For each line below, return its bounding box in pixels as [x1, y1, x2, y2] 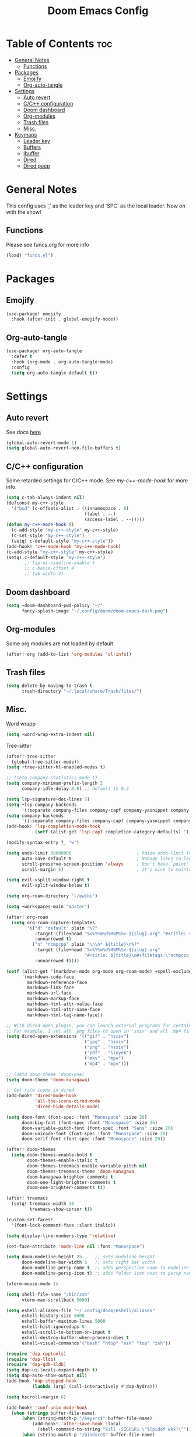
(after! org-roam [6, 914, 48, 920]
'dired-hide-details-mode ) [34, 1104, 100, 1110]
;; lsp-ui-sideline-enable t [24, 560, 95, 566]
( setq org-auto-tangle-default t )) [11, 370, 98, 376]
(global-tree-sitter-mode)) [11, 759, 80, 765]
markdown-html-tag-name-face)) [27, 1012, 103, 1018]
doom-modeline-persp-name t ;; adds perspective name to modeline [21, 1265, 190, 1271]
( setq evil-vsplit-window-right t [6, 877, 90, 883]
